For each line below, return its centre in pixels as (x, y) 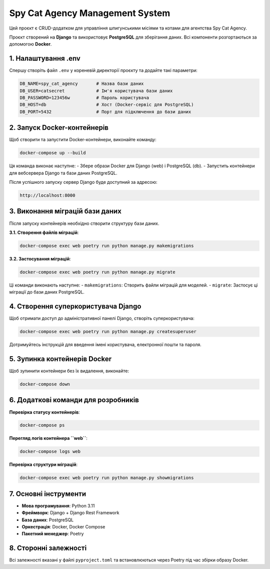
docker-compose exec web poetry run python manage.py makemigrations (107, 246)
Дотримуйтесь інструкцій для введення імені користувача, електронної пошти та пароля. (105, 345)
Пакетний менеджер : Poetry (53, 534)
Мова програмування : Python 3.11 (58, 505)
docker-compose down (45, 384)
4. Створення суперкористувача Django (75, 306)
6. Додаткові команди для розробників (74, 400)
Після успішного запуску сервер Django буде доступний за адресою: (83, 182)
